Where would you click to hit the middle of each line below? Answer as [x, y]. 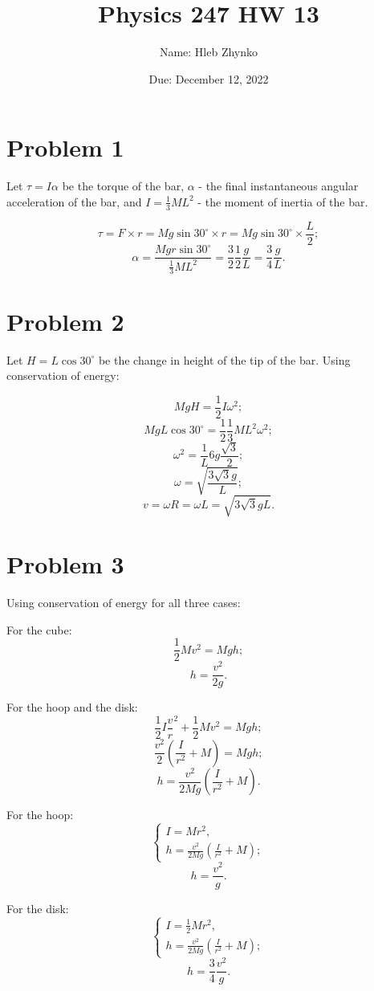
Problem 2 [65, 321]
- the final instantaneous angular [278, 186]
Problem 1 [65, 147]
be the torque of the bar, [123, 186]
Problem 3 [65, 564]
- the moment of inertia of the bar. [283, 201]
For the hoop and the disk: [72, 707]
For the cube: [39, 629]
